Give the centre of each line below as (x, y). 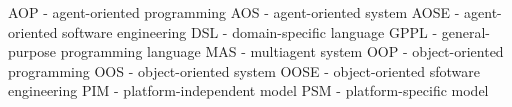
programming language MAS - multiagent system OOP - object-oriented (282, 51)
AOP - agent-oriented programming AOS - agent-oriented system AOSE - (234, 12)
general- (466, 31)
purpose (32, 51)
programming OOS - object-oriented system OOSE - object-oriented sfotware (244, 70)
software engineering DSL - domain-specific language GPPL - (250, 31)
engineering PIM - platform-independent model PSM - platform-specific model (248, 90)
